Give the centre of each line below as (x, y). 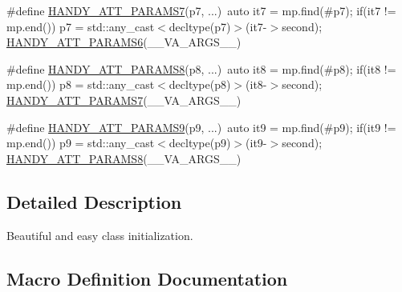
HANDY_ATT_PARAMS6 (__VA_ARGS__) (124, 42)
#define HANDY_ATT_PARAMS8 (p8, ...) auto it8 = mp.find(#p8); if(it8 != (201, 68)
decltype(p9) (200, 143)
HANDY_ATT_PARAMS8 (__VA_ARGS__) (124, 158)
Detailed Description (94, 201)
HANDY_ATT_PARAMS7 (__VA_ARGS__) (124, 100)
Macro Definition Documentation (147, 278)
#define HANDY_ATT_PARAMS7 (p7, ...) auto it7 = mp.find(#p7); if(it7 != (201, 10)
